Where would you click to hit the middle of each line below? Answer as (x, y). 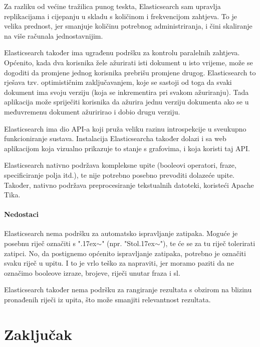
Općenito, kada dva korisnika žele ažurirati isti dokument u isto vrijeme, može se (128, 62)
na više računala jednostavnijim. (54, 35)
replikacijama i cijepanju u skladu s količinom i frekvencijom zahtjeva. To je (120, 16)
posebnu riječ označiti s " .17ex (50, 243)
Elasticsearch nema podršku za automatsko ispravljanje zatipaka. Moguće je (121, 233)
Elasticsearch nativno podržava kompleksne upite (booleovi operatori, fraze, (120, 165)
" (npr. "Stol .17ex (128, 243)
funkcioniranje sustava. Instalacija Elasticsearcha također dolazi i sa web (115, 138)
